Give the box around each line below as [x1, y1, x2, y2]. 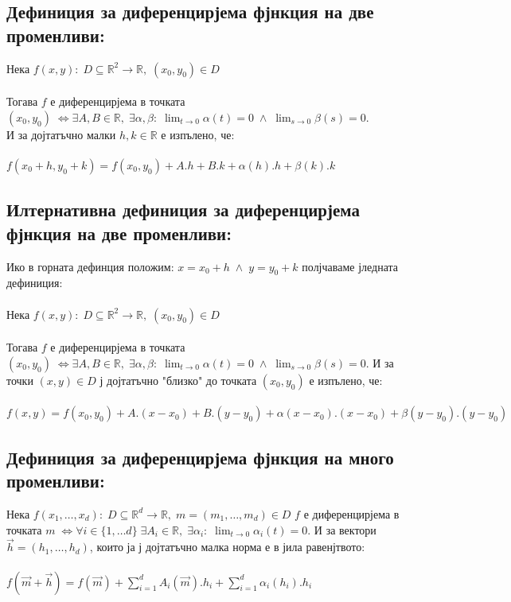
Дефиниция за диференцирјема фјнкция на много [6, 445, 394, 469]
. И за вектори [307, 521, 376, 538]
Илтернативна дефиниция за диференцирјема [6, 197, 361, 222]
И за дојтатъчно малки [6, 126, 116, 142]
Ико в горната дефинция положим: [6, 258, 174, 274]
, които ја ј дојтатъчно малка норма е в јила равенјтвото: [89, 538, 365, 555]
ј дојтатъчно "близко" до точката [99, 371, 257, 388]
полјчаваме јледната [302, 258, 399, 274]
